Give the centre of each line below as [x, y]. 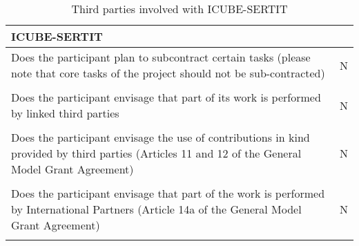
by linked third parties [65, 113]
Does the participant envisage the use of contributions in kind [161, 137]
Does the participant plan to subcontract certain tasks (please [161, 57]
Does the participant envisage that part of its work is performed [166, 97]
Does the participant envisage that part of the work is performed [168, 193]
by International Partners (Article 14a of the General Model [156, 209]
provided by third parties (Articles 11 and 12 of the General [156, 153]
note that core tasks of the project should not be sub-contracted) [168, 73]
